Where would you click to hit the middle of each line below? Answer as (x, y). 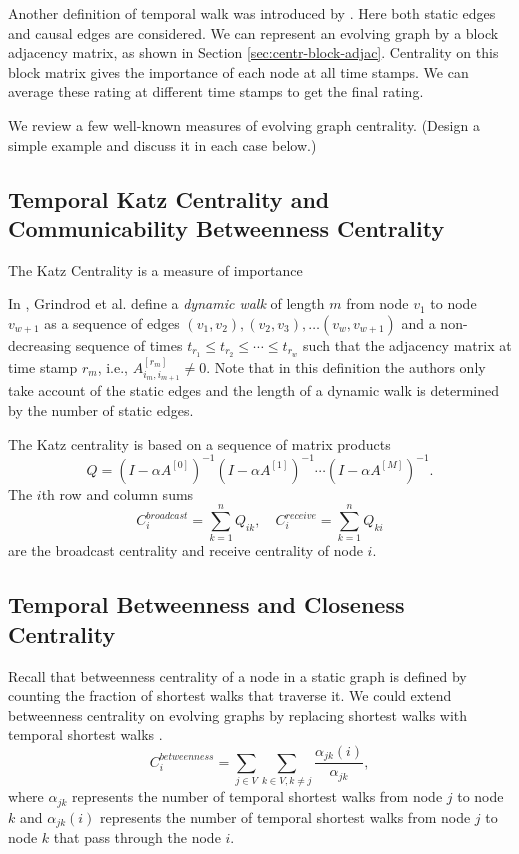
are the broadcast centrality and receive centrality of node (185, 550)
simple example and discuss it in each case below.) (162, 144)
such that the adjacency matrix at (407, 344)
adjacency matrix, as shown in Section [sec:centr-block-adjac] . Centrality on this (253, 52)
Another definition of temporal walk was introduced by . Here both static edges (252, 13)
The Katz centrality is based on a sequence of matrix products (199, 443)
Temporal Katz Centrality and (169, 198)
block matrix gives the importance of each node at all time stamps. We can (238, 71)
